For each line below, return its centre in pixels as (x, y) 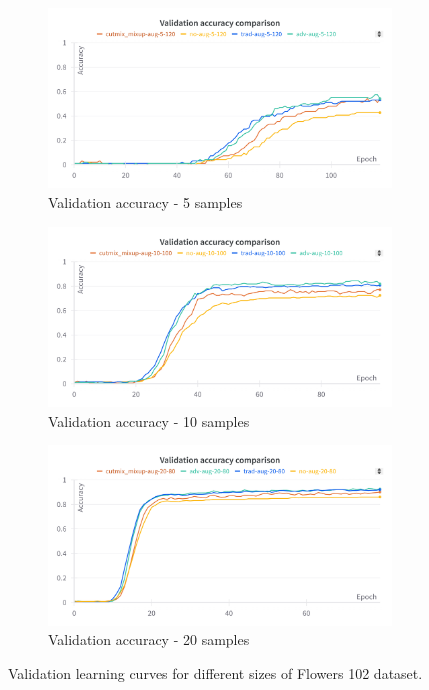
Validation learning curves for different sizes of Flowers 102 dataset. (215, 672)
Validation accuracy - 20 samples (149, 639)
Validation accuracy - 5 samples (145, 201)
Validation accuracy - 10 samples (149, 420)
